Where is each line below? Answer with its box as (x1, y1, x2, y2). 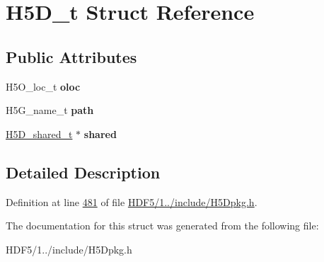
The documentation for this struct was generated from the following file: (6, 218, 319, 233)
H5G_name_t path (6, 103, 94, 118)
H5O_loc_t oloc (6, 79, 81, 93)
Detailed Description (6, 161, 161, 183)
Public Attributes (6, 45, 137, 67)
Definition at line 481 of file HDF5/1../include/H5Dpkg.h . (6, 194, 258, 209)
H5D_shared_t (6, 126, 73, 141)
